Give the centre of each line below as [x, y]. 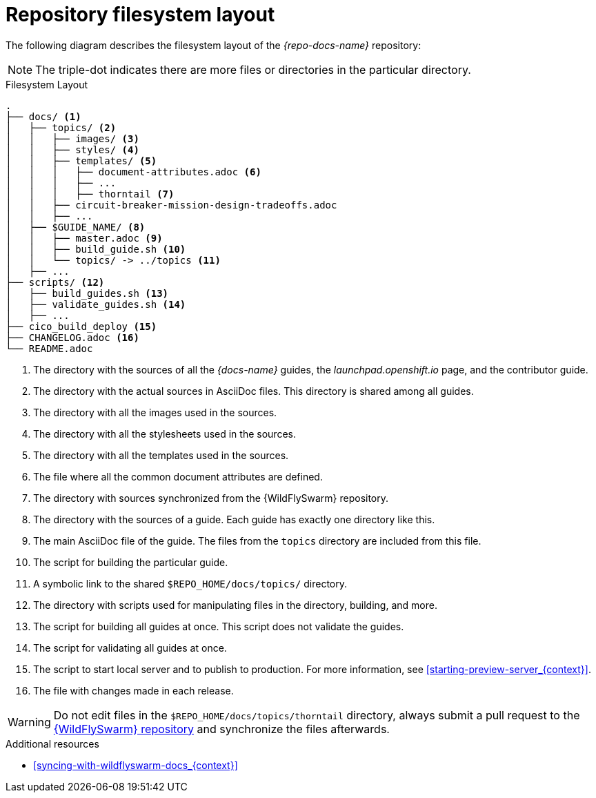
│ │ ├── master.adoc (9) [84, 238]
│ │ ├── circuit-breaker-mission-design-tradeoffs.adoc [171, 205]
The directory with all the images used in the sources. [155, 412]
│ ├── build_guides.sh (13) [87, 293]
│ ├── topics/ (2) [61, 127]
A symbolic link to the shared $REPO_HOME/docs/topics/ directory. [190, 583]
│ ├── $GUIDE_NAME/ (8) [76, 227]
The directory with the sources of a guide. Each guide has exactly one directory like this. [234, 519]
